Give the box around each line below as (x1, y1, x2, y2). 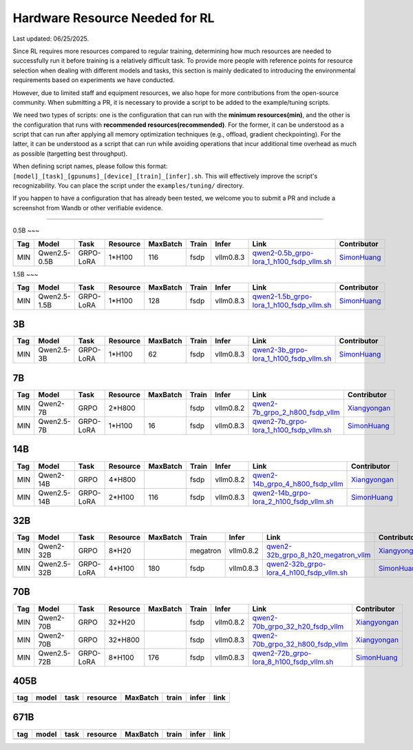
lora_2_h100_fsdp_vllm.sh (252, 496, 334, 506)
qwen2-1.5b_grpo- (252, 292, 313, 301)
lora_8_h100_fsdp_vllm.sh (252, 657, 334, 667)
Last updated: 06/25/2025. (12, 34, 89, 43)
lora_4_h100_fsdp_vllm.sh (266, 568, 348, 578)
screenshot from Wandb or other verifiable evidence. (12, 203, 163, 212)
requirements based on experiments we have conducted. (12, 76, 175, 84)
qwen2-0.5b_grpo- (252, 248, 314, 258)
